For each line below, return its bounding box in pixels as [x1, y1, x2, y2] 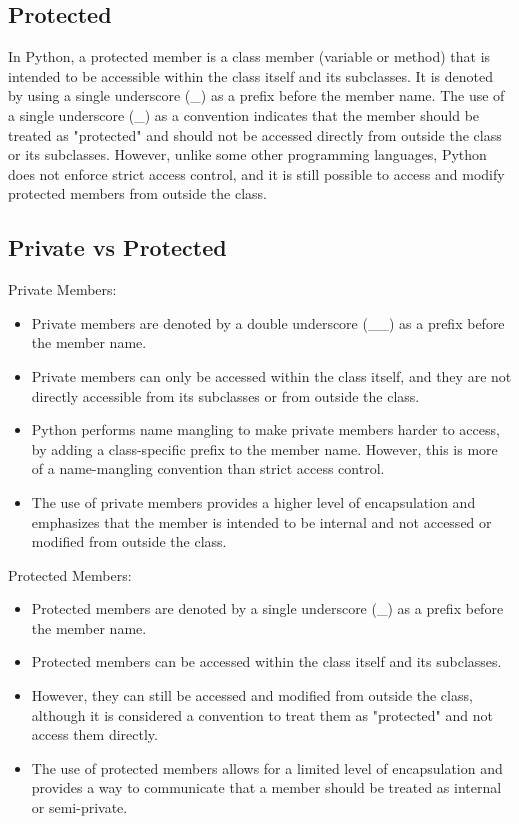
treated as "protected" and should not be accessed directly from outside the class [8, 124, 502, 145]
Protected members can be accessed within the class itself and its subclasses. [31, 651, 502, 672]
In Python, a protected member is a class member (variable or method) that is [8, 46, 491, 67]
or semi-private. [31, 797, 128, 818]
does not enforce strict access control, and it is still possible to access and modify [8, 163, 505, 184]
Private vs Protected [8, 232, 227, 263]
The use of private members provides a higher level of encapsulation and [31, 491, 476, 512]
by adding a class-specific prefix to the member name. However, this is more [31, 438, 498, 459]
